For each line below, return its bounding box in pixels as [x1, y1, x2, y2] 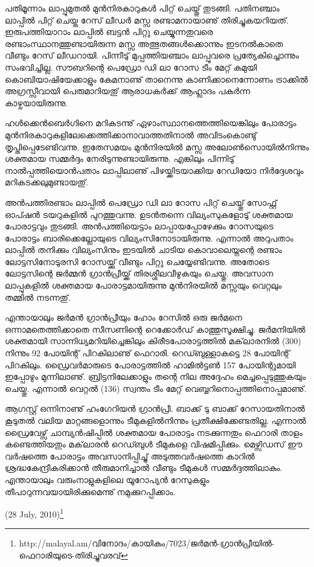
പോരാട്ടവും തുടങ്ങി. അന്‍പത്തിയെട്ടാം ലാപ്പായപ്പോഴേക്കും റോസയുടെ [5, 220, 274, 232]
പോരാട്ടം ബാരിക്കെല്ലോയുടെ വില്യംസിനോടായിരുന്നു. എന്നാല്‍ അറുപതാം [5, 231, 293, 244]
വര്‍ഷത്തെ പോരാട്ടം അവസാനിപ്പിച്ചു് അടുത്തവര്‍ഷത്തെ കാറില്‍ [5, 449, 255, 462]
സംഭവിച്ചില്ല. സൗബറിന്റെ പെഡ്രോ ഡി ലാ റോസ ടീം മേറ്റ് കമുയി [5, 60, 257, 73]
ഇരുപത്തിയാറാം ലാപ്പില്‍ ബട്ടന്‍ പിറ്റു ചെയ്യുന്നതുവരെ [5, 25, 213, 38]
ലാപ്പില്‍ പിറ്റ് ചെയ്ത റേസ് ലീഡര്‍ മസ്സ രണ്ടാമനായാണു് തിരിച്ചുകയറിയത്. [5, 13, 289, 26]
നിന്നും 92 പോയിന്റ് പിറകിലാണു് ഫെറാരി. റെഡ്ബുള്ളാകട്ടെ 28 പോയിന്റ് [5, 347, 290, 359]
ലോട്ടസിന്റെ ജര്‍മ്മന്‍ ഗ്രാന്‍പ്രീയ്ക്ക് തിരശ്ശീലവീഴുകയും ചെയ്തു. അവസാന [5, 267, 274, 280]
